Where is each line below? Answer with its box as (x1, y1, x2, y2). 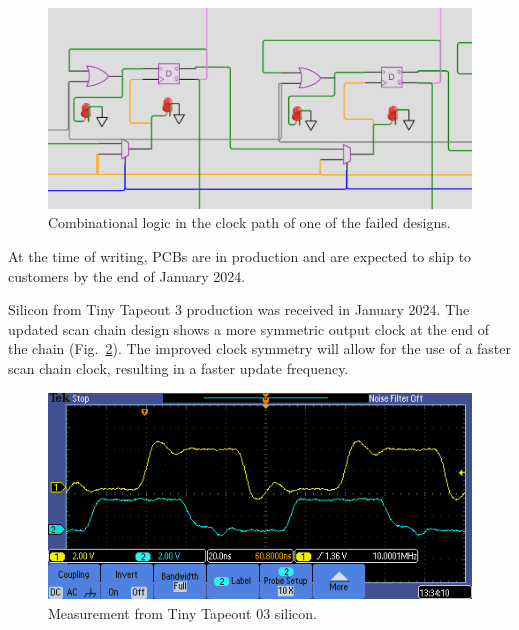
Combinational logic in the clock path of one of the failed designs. (48, 212, 451, 233)
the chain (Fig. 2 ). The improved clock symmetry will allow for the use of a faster (8, 338, 512, 359)
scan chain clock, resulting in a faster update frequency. (8, 357, 349, 378)
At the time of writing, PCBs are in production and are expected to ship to (8, 246, 472, 266)
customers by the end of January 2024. (8, 265, 246, 286)
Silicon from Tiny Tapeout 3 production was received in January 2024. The (8, 299, 470, 320)
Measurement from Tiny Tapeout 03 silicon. (48, 602, 317, 623)
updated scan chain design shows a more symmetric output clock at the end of (8, 318, 490, 339)
